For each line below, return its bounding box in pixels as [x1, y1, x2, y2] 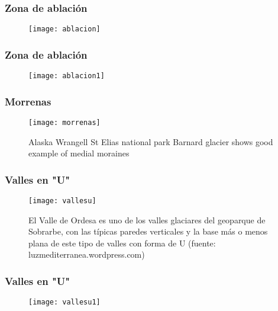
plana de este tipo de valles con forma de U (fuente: [28, 236, 216, 249]
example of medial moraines [28, 147, 130, 159]
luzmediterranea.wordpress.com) [28, 248, 145, 261]
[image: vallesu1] [28, 298, 101, 307]
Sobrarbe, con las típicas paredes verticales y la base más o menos [28, 225, 268, 238]
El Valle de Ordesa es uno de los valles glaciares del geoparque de [28, 213, 266, 226]
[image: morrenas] [28, 118, 101, 127]
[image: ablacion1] [28, 72, 105, 81]
